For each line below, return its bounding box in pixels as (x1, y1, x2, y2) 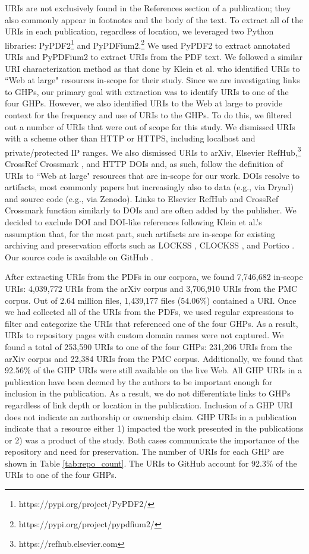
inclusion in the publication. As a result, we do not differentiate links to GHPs (5, 387, 291, 399)
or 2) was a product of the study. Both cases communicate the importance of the (5, 433, 299, 446)
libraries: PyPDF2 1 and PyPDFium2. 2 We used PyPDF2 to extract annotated (5, 37, 291, 51)
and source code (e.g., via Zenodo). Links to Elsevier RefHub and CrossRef (5, 192, 279, 204)
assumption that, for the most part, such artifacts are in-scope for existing (5, 227, 275, 240)
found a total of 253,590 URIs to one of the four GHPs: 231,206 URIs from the (5, 340, 292, 352)
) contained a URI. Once (206, 294, 297, 306)
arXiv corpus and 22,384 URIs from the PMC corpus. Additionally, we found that (5, 352, 303, 364)
